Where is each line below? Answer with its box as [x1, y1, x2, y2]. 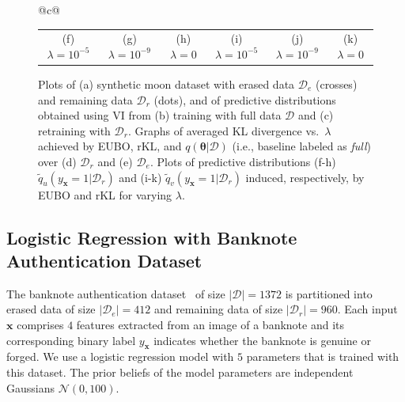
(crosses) [315, 76, 358, 93]
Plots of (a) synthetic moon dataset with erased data [38, 76, 295, 93]
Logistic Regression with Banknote [6, 225, 297, 249]
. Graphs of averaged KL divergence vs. [127, 122, 320, 138]
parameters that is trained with [246, 348, 399, 365]
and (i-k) [119, 169, 162, 185]
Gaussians [6, 379, 55, 396]
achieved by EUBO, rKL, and [38, 138, 182, 154]
